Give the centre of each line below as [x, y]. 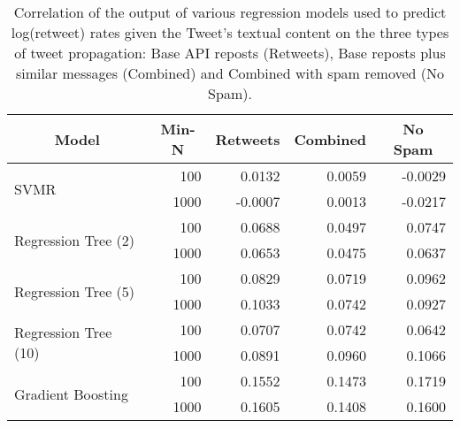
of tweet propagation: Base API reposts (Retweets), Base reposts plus [230, 53]
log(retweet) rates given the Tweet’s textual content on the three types [230, 32]
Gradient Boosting [71, 394]
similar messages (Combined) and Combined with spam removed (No [230, 73]
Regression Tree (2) [75, 240]
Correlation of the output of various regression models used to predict [230, 12]
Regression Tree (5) [75, 291]
